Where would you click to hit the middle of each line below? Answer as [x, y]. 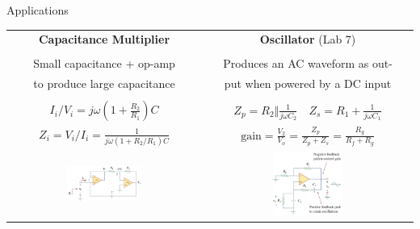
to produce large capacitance [104, 83]
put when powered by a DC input [308, 83]
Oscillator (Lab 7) [308, 39]
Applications [38, 10]
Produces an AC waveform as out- [308, 63]
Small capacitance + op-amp [104, 63]
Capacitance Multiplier [104, 39]
